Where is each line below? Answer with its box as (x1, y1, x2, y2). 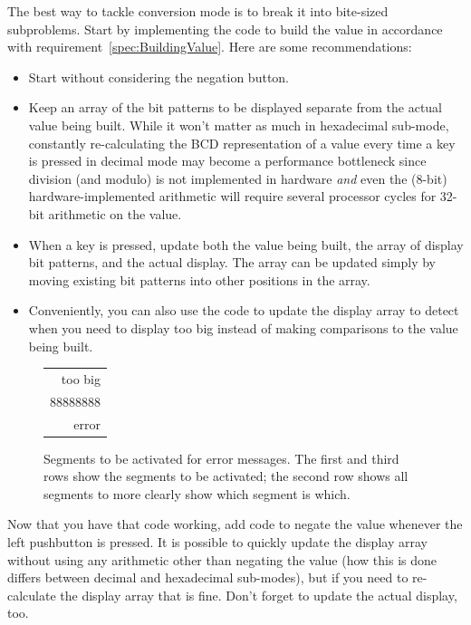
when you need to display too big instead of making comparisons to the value (28, 318, 458, 337)
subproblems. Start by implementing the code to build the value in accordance (7, 19, 443, 38)
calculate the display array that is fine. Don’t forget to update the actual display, (7, 585, 457, 604)
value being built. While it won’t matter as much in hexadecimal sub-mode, (28, 115, 449, 134)
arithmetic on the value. (48, 204, 182, 223)
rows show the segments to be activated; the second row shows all (43, 466, 409, 486)
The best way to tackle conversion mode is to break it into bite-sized (7, 2, 389, 20)
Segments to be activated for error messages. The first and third (43, 448, 399, 467)
